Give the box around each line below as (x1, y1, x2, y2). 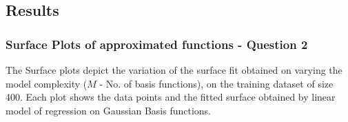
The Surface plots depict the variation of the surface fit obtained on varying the (6, 63, 342, 77)
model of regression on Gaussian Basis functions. (6, 103, 212, 117)
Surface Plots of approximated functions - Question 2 (6, 35, 308, 52)
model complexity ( (6, 76, 88, 90)
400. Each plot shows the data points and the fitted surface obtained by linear (6, 90, 336, 104)
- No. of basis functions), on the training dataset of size (99, 76, 334, 90)
